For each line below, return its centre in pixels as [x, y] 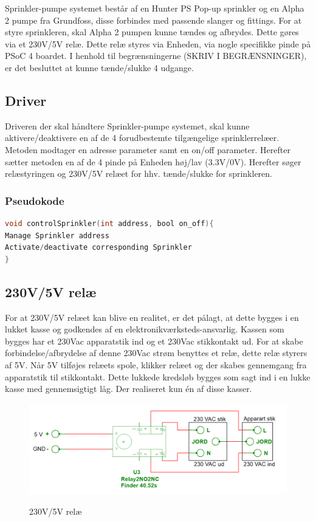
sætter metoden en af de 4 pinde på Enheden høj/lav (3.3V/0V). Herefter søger [153, 161]
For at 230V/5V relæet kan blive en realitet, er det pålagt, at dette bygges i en [152, 317]
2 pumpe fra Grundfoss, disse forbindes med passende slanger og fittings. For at [153, 20]
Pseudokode [35, 200]
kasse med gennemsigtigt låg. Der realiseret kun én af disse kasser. [129, 389]
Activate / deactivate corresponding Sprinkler [98, 248]
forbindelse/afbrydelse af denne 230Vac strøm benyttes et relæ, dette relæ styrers [156, 353]
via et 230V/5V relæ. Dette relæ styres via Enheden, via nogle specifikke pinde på [158, 43]
